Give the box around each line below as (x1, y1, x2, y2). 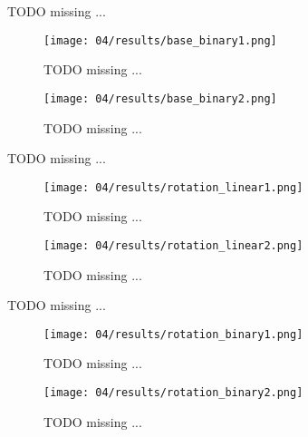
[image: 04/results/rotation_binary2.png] (43, 386, 303, 400)
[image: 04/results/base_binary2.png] (43, 92, 277, 105)
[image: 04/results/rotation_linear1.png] (43, 180, 303, 194)
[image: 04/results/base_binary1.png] (43, 34, 277, 47)
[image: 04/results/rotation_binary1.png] (43, 327, 303, 341)
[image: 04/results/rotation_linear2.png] (43, 238, 303, 252)
